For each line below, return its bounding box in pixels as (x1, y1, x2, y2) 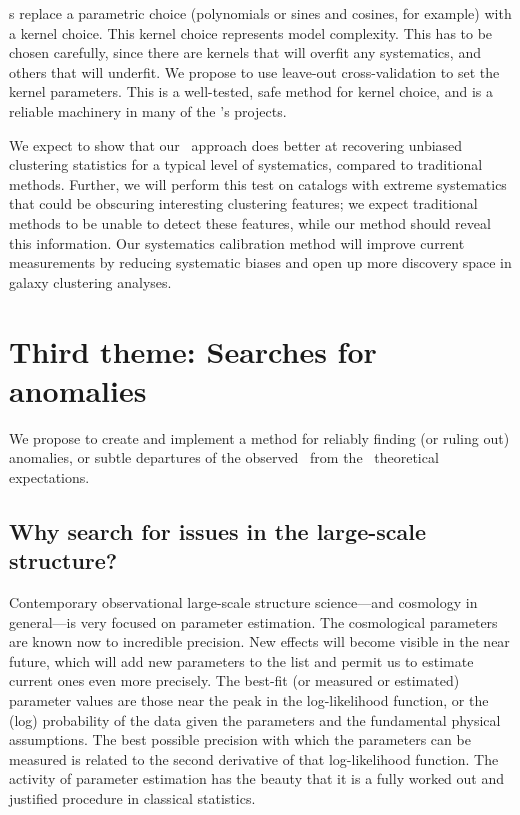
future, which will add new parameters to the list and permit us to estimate (9, 650, 474, 671)
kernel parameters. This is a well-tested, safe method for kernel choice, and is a (9, 81, 493, 102)
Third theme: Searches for (9, 330, 377, 371)
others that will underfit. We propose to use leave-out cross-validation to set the (9, 61, 500, 82)
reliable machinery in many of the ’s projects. (9, 100, 287, 121)
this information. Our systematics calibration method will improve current (9, 232, 465, 253)
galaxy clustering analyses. (9, 271, 172, 292)
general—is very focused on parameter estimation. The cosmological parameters (9, 611, 498, 632)
